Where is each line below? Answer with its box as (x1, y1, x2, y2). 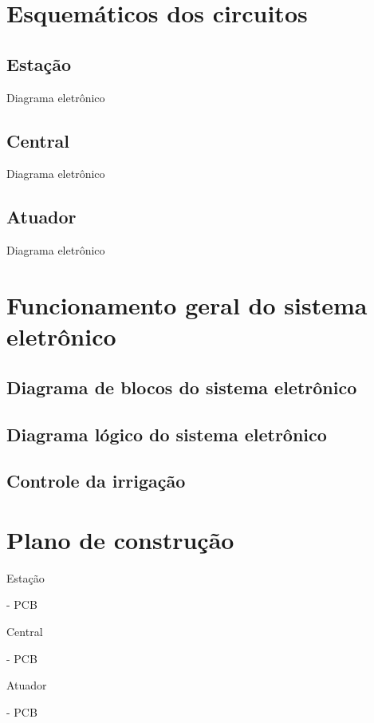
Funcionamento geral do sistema (6, 288, 368, 321)
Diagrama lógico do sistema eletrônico (6, 421, 327, 446)
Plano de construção (6, 523, 234, 555)
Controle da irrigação (6, 468, 186, 493)
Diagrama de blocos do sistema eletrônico (6, 374, 357, 399)
